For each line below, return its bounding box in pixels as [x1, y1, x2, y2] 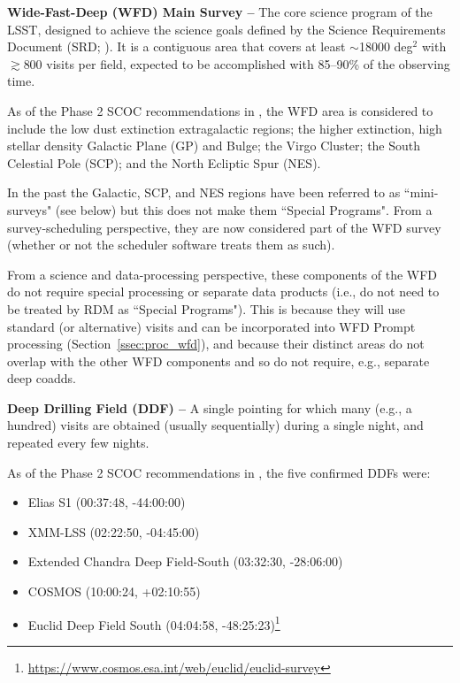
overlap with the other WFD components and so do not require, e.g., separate [7, 351, 430, 370]
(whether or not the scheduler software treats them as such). [7, 235, 335, 254]
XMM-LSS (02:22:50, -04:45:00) [27, 522, 200, 541]
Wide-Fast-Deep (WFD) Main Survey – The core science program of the [7, 3, 433, 20]
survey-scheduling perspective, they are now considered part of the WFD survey [7, 218, 441, 236]
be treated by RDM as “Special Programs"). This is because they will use [7, 299, 406, 318]
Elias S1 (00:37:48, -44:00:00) [27, 493, 186, 511]
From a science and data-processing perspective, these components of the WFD [7, 265, 438, 283]
